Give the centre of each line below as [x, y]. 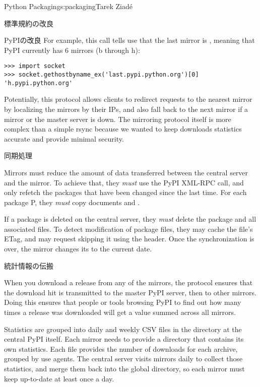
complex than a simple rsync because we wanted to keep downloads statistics [123, 129]
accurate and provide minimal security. [64, 138]
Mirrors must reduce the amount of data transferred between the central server [126, 172]
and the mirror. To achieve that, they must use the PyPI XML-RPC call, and [124, 182]
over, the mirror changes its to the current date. [78, 249]
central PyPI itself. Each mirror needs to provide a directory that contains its [124, 339]
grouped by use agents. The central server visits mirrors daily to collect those [123, 359]
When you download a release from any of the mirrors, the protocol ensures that [128, 282]
